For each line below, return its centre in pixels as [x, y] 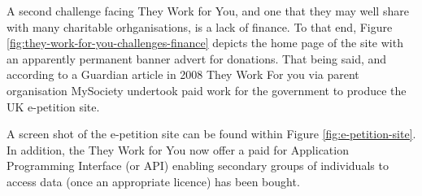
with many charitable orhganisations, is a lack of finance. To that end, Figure [200, 26]
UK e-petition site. [53, 106]
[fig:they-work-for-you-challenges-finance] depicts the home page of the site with [205, 43]
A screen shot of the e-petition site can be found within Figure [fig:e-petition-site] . [211, 134]
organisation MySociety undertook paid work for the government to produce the [207, 90]
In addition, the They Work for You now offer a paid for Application [178, 149]
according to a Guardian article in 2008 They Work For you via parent [183, 74]
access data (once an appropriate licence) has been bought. [153, 181]
